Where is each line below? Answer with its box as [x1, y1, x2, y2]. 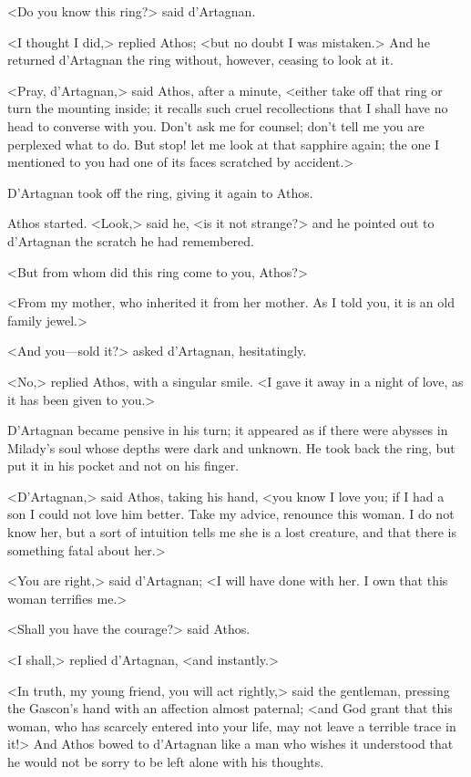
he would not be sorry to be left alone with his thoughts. [7, 752, 324, 771]
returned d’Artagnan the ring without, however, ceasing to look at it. [7, 50, 394, 69]
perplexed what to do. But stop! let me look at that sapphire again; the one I [7, 134, 440, 153]
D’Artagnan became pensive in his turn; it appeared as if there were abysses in [7, 420, 448, 440]
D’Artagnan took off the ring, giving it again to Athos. [7, 182, 313, 202]
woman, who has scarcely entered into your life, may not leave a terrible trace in [7, 716, 456, 735]
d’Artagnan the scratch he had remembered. [7, 231, 254, 250]
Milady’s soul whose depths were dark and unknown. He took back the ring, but [7, 438, 456, 457]
